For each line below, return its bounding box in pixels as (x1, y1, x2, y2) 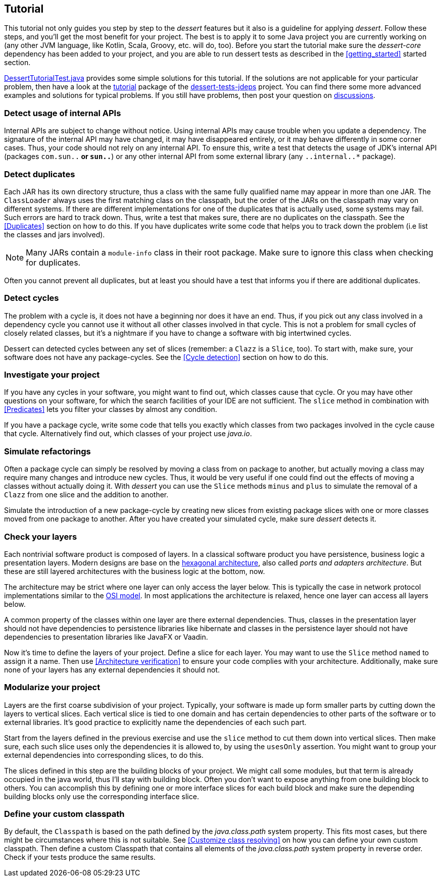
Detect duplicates (4, 169, 75, 179)
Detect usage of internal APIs (4, 108, 121, 118)
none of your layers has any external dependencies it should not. (4, 665, 220, 674)
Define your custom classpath (4, 809, 125, 819)
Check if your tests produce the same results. (4, 853, 156, 862)
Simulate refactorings (4, 446, 91, 456)
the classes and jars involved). (4, 230, 105, 239)
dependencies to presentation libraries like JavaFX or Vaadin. (4, 632, 208, 641)
